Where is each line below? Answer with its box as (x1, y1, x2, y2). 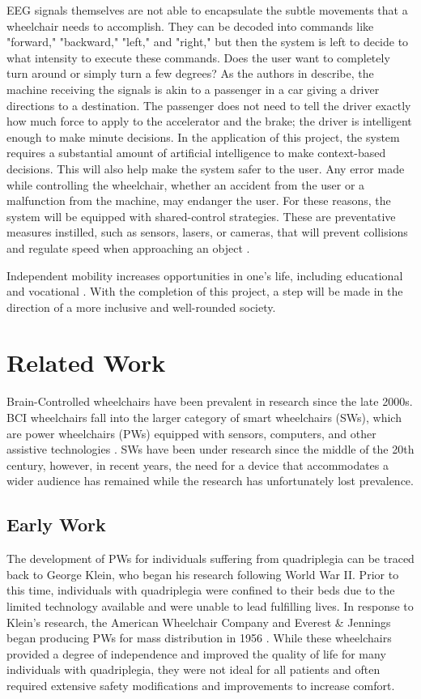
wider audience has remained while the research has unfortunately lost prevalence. (6, 472, 414, 489)
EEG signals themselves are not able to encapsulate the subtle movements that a (6, 2, 408, 18)
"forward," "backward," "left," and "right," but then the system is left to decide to (6, 33, 409, 50)
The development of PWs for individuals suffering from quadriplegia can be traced (6, 550, 415, 567)
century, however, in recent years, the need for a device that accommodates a (6, 456, 389, 473)
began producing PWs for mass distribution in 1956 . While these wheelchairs (6, 629, 392, 646)
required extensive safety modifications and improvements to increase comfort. (6, 676, 395, 693)
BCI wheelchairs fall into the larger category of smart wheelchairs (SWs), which (6, 409, 402, 425)
